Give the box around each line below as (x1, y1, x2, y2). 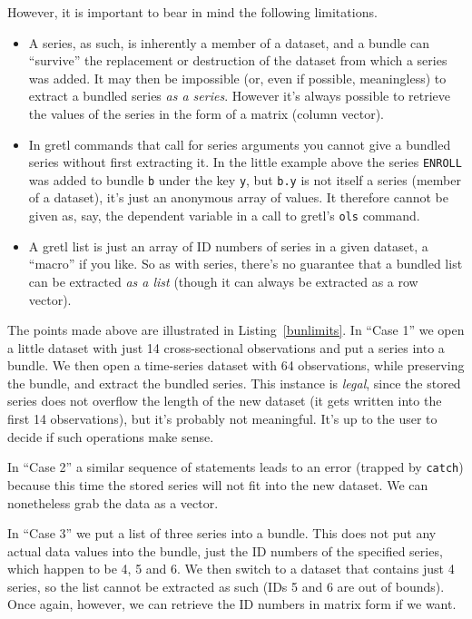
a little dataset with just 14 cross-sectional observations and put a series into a (7, 338, 445, 357)
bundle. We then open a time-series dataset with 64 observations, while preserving (7, 356, 465, 375)
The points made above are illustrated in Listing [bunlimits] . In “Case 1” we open (7, 320, 465, 339)
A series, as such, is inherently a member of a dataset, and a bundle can (28, 33, 429, 52)
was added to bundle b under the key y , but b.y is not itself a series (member (28, 170, 461, 189)
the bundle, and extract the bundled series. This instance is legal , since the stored (7, 373, 461, 392)
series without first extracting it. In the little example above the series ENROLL (28, 152, 462, 172)
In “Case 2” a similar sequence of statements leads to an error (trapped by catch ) (7, 457, 464, 477)
